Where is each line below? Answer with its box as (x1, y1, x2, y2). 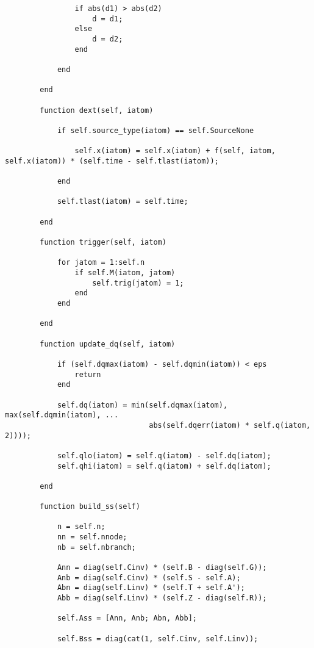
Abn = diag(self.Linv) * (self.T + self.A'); (57, 583, 245, 592)
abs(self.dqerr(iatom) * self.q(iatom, (149, 420, 311, 430)
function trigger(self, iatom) (40, 238, 166, 247)
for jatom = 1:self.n (57, 258, 145, 267)
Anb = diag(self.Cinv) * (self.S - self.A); (57, 573, 241, 582)
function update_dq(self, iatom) (40, 339, 176, 348)
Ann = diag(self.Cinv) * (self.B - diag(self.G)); (57, 563, 267, 572)
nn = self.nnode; (57, 533, 127, 542)
